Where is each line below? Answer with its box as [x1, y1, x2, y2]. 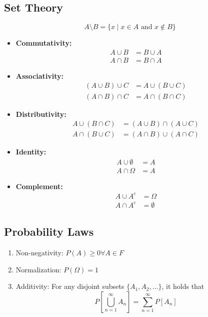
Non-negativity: [15, 247, 63, 258]
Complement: [15, 181, 63, 191]
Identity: [15, 146, 46, 157]
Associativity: [15, 70, 64, 81]
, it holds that [161, 281, 204, 291]
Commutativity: [15, 38, 72, 48]
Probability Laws [4, 224, 94, 239]
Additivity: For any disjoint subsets [15, 281, 124, 291]
